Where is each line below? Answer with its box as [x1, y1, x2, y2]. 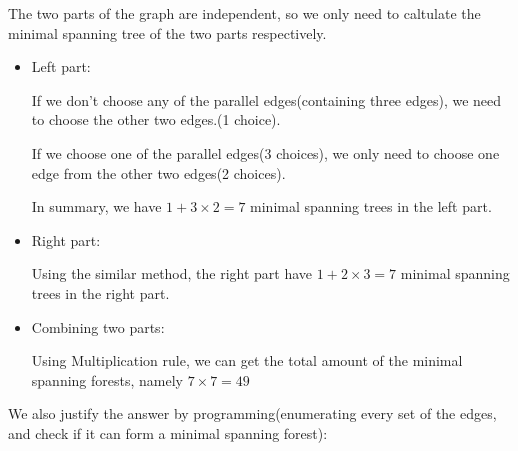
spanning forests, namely [31, 369, 183, 390]
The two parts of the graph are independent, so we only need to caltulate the [8, 3, 481, 23]
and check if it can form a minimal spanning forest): [8, 422, 328, 443]
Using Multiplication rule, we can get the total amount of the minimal [31, 350, 463, 371]
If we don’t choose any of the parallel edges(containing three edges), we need [31, 89, 502, 110]
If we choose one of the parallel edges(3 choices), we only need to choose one [31, 142, 500, 163]
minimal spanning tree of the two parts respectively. [8, 22, 327, 43]
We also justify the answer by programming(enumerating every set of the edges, [8, 403, 497, 424]
